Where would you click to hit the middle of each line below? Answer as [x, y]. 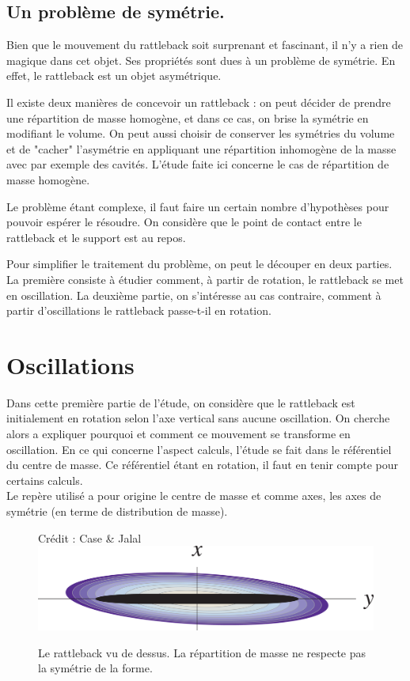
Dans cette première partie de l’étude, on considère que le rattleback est [181, 402]
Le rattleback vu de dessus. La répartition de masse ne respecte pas [202, 652]
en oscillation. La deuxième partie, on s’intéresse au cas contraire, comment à [194, 295]
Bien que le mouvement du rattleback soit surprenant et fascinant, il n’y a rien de [205, 45]
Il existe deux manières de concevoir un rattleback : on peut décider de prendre [199, 102]
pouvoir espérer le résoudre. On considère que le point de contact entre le [184, 222]
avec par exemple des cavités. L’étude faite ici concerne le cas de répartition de [198, 164]
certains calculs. [45, 480]
